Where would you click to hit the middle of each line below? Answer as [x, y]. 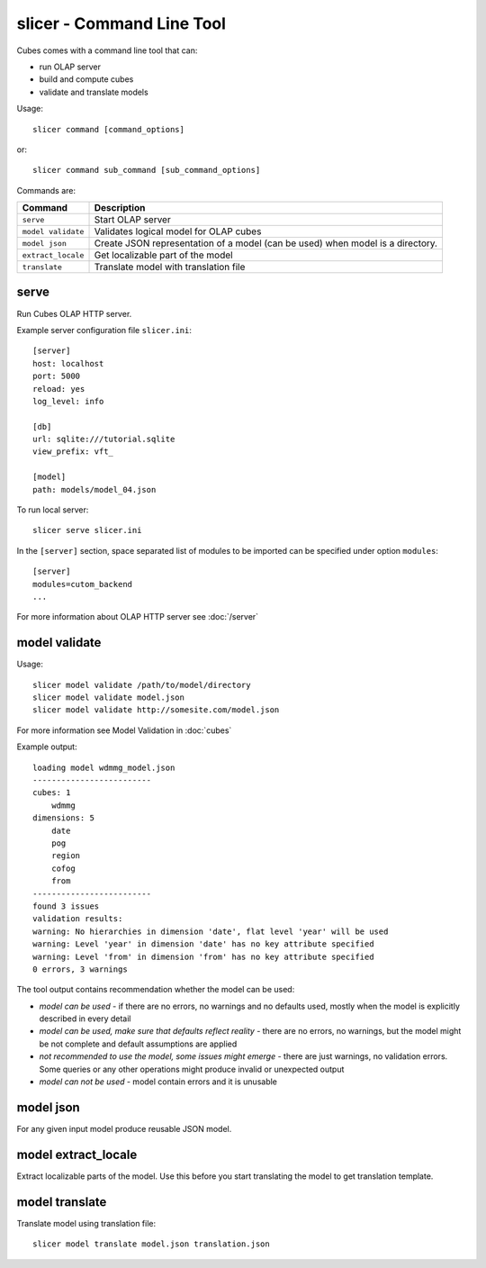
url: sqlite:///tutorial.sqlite [104, 439]
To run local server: [53, 510]
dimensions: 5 [63, 818]
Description [120, 208]
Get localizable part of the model [163, 255]
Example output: [47, 747]
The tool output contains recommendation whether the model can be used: [156, 990]
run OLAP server [70, 67]
